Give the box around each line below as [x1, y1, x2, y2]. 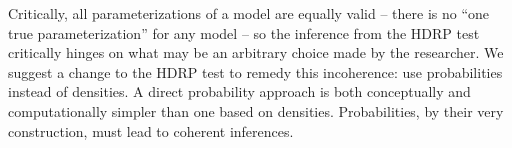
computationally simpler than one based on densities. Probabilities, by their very [8, 100, 504, 121]
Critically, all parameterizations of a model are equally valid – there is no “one [8, 3, 490, 23]
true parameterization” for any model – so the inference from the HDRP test [8, 22, 480, 43]
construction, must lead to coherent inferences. [8, 120, 294, 141]
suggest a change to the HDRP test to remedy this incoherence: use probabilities [8, 61, 503, 82]
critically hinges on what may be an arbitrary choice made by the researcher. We [8, 42, 504, 63]
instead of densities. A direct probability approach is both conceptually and [8, 81, 471, 102]
